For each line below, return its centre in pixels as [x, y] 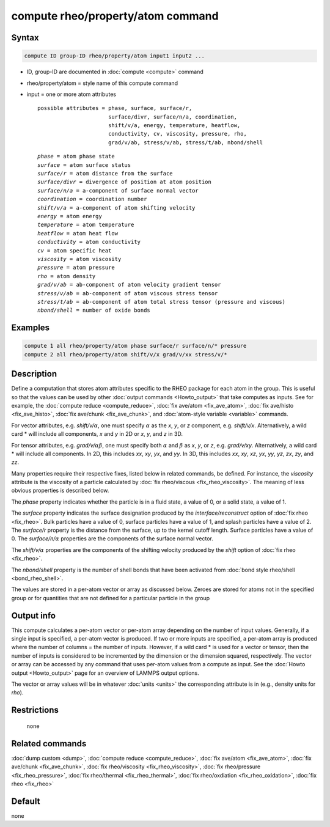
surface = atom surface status [84, 165]
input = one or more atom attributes [71, 94]
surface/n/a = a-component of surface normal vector [118, 190]
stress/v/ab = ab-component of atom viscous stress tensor [128, 293]
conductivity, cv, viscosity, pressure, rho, [177, 134]
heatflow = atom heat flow [78, 233]
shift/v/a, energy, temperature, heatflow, [174, 126]
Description [34, 374]
